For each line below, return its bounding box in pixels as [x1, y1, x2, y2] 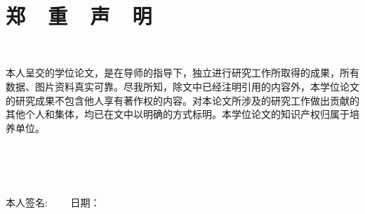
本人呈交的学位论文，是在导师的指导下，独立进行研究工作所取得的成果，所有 [6, 65, 359, 80]
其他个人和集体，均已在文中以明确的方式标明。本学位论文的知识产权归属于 [6, 107, 350, 121]
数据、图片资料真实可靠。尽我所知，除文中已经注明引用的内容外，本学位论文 [6, 79, 359, 93]
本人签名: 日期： [6, 195, 100, 210]
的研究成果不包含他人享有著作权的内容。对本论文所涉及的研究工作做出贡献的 [6, 93, 359, 107]
